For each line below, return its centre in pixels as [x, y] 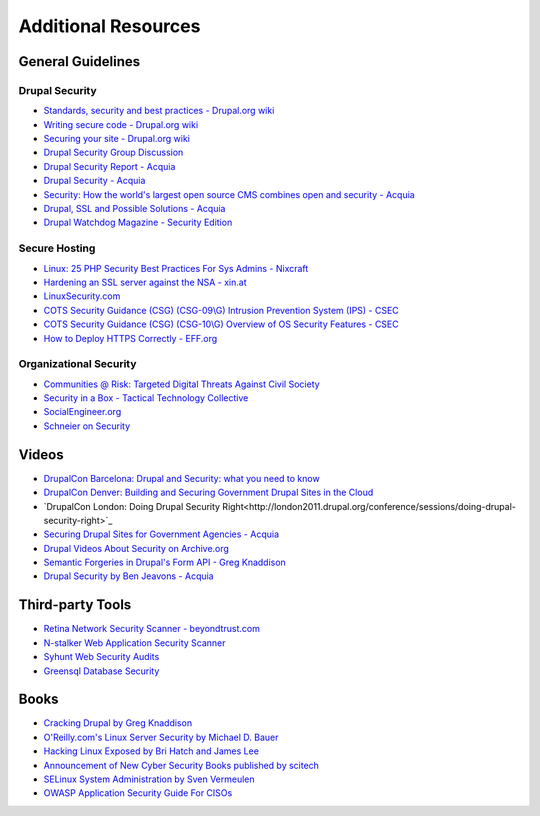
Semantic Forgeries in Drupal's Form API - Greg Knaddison [165, 562]
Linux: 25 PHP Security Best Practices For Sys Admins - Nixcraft [176, 268]
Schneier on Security [86, 426]
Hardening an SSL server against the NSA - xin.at [145, 282]
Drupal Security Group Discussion [113, 152]
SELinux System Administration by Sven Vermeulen [149, 779]
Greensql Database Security [101, 671]
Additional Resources [109, 26]
